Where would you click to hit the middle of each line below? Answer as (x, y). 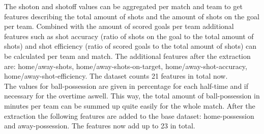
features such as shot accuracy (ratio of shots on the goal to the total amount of (129, 36)
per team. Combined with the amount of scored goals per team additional (119, 26)
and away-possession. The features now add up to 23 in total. (100, 126)
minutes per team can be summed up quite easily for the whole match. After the (130, 105)
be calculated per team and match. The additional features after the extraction (127, 56)
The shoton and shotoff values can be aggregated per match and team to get (123, 6)
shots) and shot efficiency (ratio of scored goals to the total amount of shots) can (130, 46)
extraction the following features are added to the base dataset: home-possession (129, 115)
